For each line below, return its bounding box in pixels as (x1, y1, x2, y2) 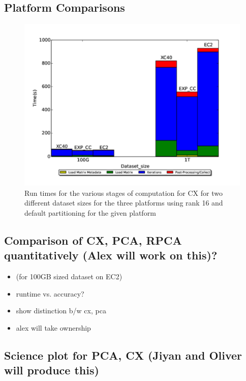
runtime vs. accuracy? (16, 288, 84, 299)
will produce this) (4, 362, 99, 378)
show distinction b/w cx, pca (16, 305, 106, 316)
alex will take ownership (16, 322, 91, 333)
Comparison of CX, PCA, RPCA (4, 232, 182, 248)
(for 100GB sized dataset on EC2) (16, 271, 122, 282)
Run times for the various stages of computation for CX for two (24, 187, 223, 198)
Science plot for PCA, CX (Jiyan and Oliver (4, 347, 242, 363)
